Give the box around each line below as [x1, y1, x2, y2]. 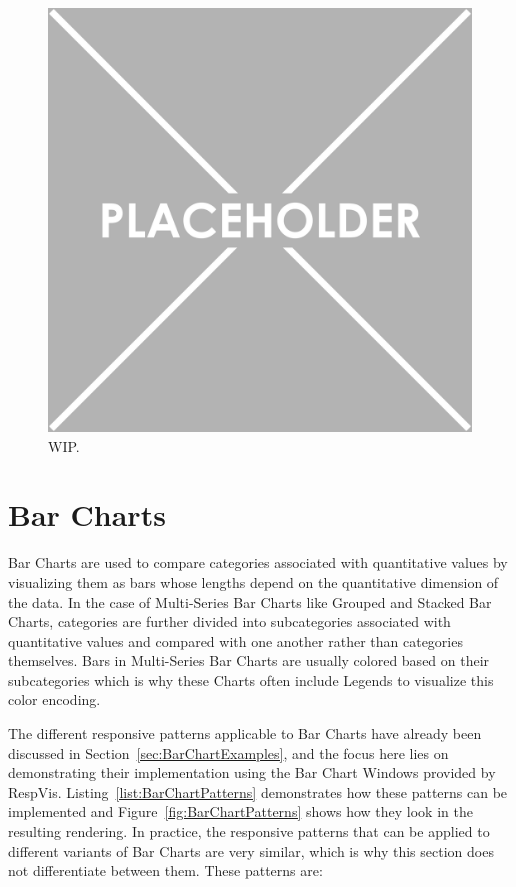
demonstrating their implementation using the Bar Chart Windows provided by [8, 762, 496, 783]
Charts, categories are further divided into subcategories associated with [8, 611, 451, 632]
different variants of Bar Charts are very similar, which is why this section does [8, 840, 494, 861]
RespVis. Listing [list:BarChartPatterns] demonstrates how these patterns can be [8, 781, 508, 802]
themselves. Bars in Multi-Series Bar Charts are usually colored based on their [8, 650, 490, 671]
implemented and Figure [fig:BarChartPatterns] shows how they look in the [8, 801, 473, 822]
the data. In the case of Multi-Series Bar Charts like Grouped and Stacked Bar [8, 591, 492, 612]
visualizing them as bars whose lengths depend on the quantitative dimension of [8, 571, 499, 592]
